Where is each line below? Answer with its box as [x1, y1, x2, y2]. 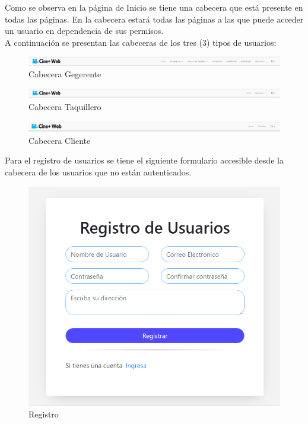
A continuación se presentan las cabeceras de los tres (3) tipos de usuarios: [5, 36, 277, 48]
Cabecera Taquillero [28, 100, 101, 113]
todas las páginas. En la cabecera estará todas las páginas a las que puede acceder [5, 12, 304, 25]
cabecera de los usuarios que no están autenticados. [5, 166, 192, 178]
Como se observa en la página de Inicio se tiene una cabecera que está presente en [5, 1, 303, 13]
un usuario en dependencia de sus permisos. [5, 24, 164, 37]
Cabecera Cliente [28, 134, 91, 146]
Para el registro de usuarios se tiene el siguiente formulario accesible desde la [5, 154, 284, 167]
